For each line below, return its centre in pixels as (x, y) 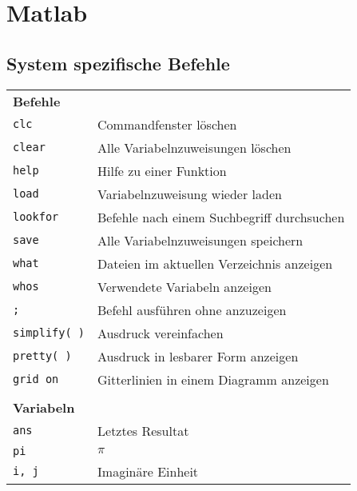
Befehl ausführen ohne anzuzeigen (192, 309)
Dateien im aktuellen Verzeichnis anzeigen (215, 263)
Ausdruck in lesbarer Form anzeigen (198, 356)
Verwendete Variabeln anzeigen (184, 286)
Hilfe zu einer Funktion (162, 170)
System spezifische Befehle (118, 63)
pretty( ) (42, 356)
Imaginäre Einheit (148, 471)
